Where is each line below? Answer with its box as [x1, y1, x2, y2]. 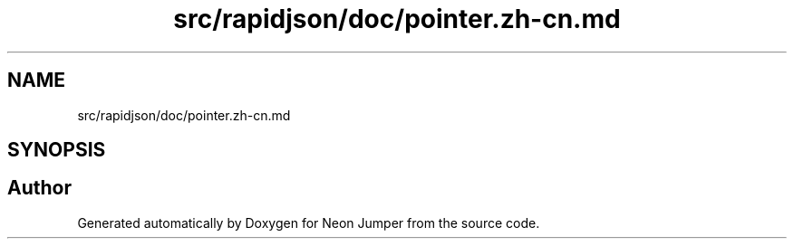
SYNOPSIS [7, 138, 106, 162]
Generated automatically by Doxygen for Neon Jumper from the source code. [77, 214, 540, 231]
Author [7, 176, 72, 200]
